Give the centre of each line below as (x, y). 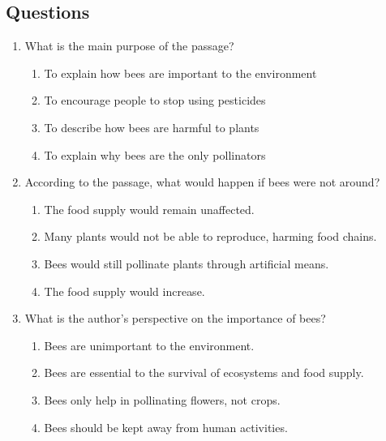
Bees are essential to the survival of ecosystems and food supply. (204, 372)
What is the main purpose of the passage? (129, 46)
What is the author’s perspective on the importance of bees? (175, 318)
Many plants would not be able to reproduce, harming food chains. (210, 236)
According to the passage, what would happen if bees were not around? (202, 182)
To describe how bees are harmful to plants (152, 127)
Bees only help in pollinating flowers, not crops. (162, 399)
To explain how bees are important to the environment (180, 73)
